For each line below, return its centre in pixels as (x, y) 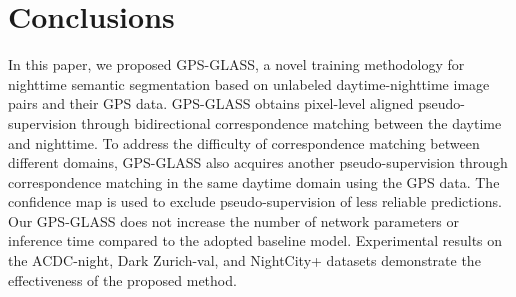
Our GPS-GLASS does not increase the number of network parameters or (234, 220)
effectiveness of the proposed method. (122, 279)
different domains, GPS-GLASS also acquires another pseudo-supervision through (258, 162)
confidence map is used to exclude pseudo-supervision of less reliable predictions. (255, 201)
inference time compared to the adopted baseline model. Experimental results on (255, 240)
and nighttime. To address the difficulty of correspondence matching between (244, 142)
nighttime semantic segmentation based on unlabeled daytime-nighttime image (249, 83)
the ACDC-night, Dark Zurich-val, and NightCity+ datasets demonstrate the (244, 260)
